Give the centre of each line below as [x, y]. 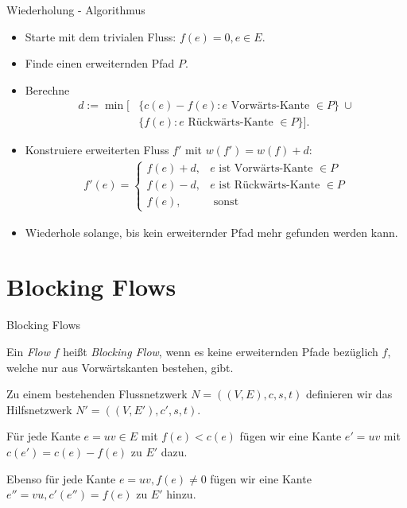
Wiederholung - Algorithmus [76, 10]
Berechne [47, 89]
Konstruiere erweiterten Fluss [97, 150]
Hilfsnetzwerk [39, 409]
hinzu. [181, 494]
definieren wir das [349, 394]
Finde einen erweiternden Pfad [100, 63]
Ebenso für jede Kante [61, 478]
